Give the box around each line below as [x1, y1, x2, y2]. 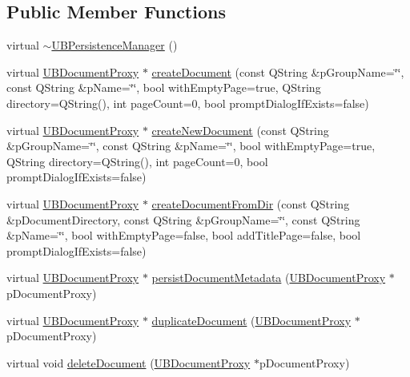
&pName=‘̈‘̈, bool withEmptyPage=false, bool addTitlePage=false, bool [6, 227, 361, 244]
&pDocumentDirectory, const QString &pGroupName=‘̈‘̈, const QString [6, 211, 360, 228]
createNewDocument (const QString [151, 121, 329, 138]
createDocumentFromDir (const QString [151, 195, 350, 212]
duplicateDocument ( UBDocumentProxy [151, 312, 352, 328]
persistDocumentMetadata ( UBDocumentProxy [151, 269, 386, 286]
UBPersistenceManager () [51, 37, 178, 54]
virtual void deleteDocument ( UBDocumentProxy [6, 354, 251, 371]
